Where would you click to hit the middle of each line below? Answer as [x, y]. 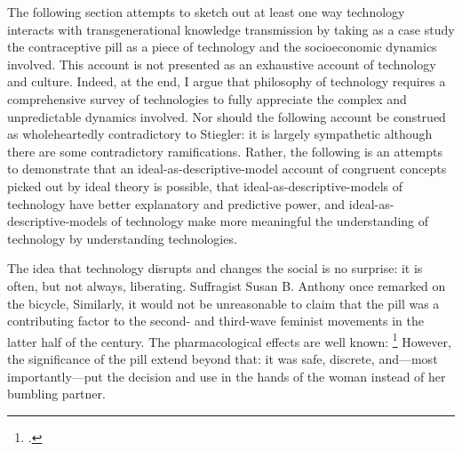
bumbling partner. [56, 394]
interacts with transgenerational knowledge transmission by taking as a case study [231, 29]
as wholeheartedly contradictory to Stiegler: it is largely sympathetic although [220, 134]
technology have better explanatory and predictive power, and [176, 203]
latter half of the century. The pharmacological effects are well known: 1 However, [229, 340]
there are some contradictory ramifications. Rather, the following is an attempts [225, 151]
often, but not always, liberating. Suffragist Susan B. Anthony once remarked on [227, 285]
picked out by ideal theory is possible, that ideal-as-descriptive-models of [205, 185]
